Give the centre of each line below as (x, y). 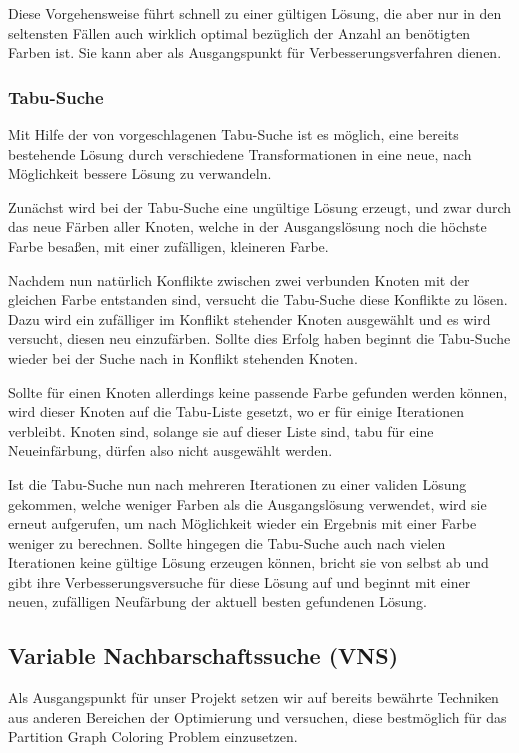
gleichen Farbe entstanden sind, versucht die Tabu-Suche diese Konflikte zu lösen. (258, 299)
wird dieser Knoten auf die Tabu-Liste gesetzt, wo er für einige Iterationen (236, 411)
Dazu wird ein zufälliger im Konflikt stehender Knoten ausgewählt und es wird (249, 318)
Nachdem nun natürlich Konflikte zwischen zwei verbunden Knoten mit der (239, 279)
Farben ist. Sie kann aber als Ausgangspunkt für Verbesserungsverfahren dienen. (255, 52)
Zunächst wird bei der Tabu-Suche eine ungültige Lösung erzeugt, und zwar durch (260, 206)
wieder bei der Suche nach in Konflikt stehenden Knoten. (183, 357)
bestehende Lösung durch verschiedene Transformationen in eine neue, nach (240, 153)
